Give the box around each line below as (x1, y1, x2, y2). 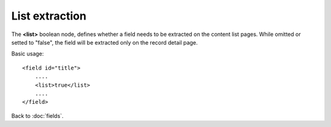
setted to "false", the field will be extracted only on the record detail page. (11, 38, 198, 46)
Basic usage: (11, 50, 44, 57)
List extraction (11, 9, 87, 23)
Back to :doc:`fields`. (11, 112, 64, 119)
